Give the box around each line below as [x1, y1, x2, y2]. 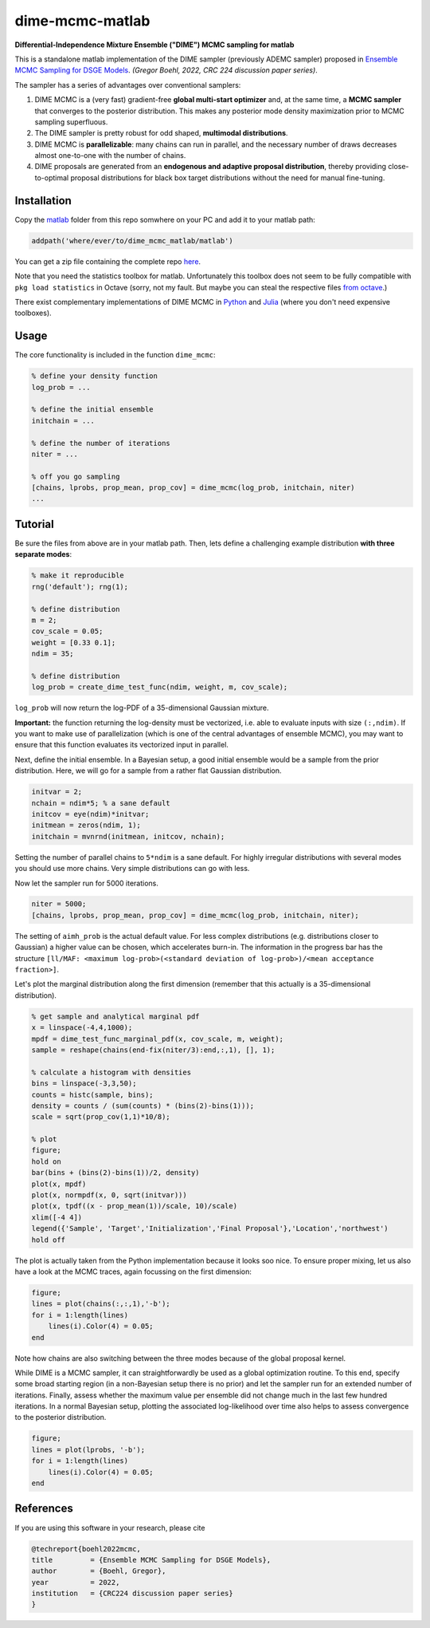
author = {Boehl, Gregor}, [31, 1567, 166, 1575]
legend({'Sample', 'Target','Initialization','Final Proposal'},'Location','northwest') [31, 1224, 389, 1233]
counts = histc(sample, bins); [31, 1090, 154, 1099]
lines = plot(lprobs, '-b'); [31, 1445, 146, 1454]
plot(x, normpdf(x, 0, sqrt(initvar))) [31, 1191, 187, 1200]
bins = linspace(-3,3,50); [31, 1079, 137, 1088]
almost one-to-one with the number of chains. [34, 151, 186, 160]
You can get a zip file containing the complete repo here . [14, 256, 201, 266]
